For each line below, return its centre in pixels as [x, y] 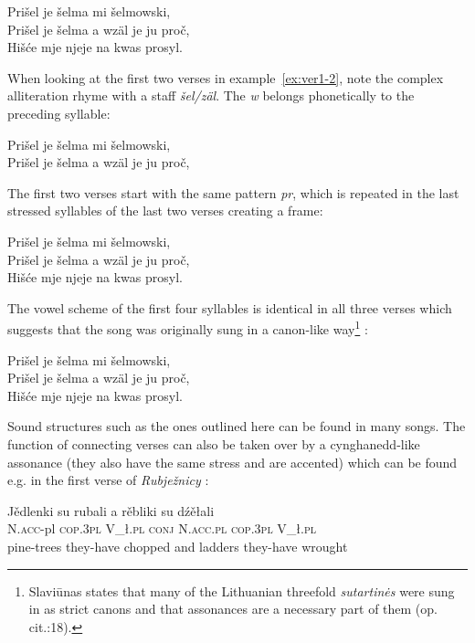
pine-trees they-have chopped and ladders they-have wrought [178, 546]
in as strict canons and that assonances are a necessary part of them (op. [233, 609]
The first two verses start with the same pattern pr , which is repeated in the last [233, 192]
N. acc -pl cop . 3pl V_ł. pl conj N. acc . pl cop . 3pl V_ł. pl [162, 528]
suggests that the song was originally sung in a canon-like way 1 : [188, 327]
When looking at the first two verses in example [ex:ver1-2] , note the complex [226, 77]
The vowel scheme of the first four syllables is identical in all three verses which [230, 307]
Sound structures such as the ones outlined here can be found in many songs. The [237, 426]
